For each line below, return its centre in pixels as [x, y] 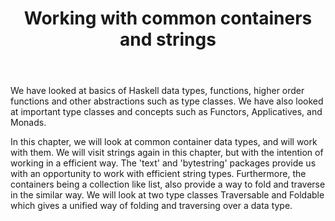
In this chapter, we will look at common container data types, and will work [164, 142]
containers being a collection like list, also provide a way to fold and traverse [168, 184]
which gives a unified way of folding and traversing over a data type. [151, 206]
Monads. [28, 123]
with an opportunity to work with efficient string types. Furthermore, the [158, 174]
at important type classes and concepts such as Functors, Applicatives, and [166, 112]
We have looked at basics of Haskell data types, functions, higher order [157, 91]
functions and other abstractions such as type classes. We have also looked [167, 101]
